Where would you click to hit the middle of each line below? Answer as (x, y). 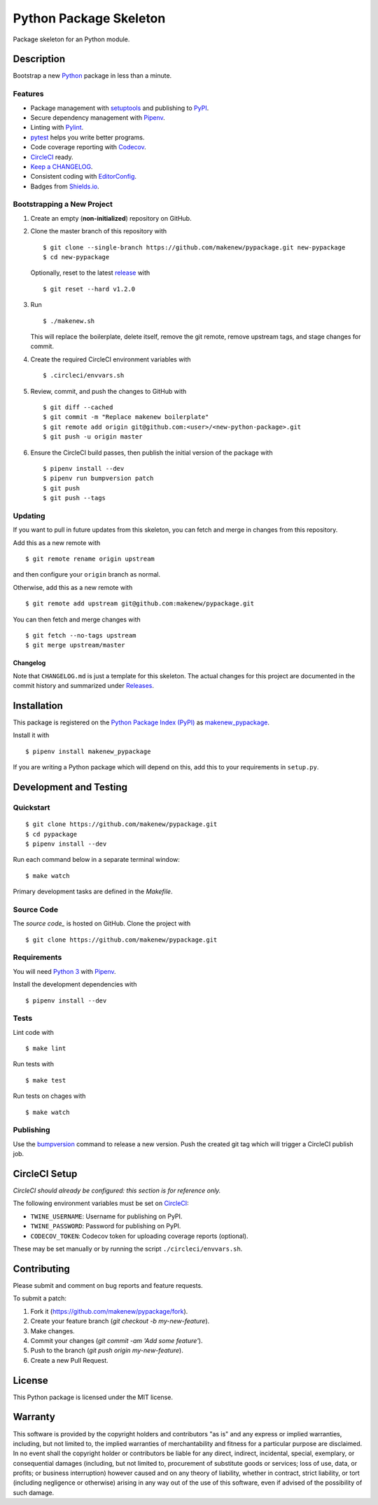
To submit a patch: (40, 1298)
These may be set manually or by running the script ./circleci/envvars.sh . (128, 1249)
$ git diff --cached (78, 407)
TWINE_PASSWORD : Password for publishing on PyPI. (106, 1226)
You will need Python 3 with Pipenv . (64, 971)
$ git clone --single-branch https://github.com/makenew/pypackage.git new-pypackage (194, 247)
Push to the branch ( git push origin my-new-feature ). (107, 1351)
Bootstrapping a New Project (63, 205)
